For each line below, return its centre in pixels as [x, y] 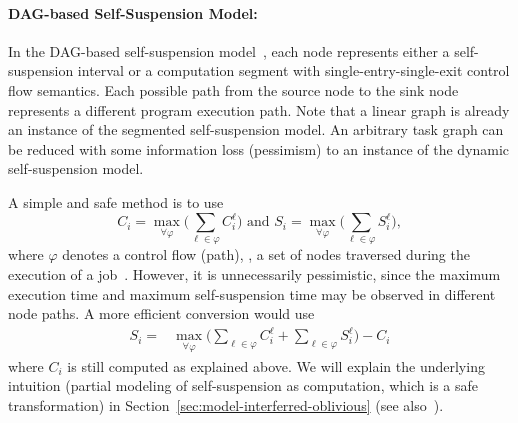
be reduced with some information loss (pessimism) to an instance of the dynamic [259, 148]
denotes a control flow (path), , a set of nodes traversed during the [266, 254]
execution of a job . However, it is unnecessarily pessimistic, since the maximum [254, 273]
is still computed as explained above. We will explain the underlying [276, 365]
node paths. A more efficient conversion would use [161, 313]
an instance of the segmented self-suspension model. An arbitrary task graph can [256, 129]
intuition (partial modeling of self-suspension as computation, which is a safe [243, 385]
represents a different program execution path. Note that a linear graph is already [259, 109]
